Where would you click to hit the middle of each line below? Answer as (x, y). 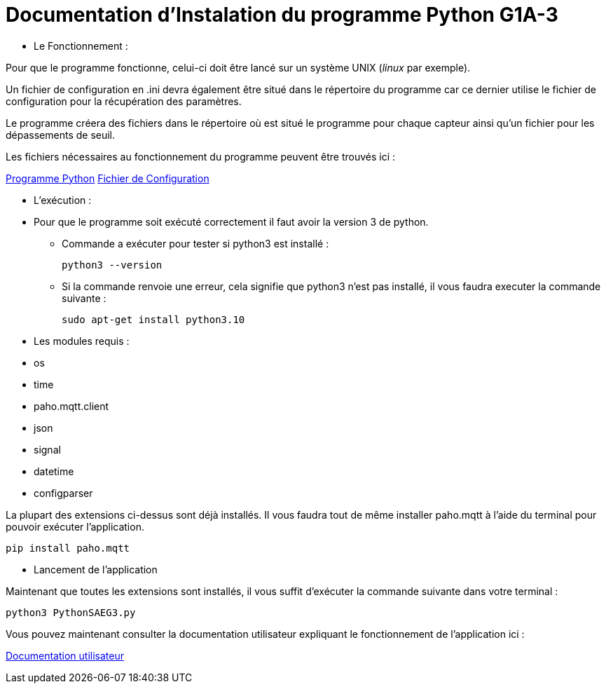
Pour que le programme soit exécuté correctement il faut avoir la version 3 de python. (231, 221)
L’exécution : (63, 200)
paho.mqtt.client (71, 406)
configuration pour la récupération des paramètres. (124, 101)
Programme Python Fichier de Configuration (108, 178)
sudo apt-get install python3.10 (153, 319)
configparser (63, 493)
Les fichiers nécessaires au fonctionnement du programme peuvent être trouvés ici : (201, 156)
